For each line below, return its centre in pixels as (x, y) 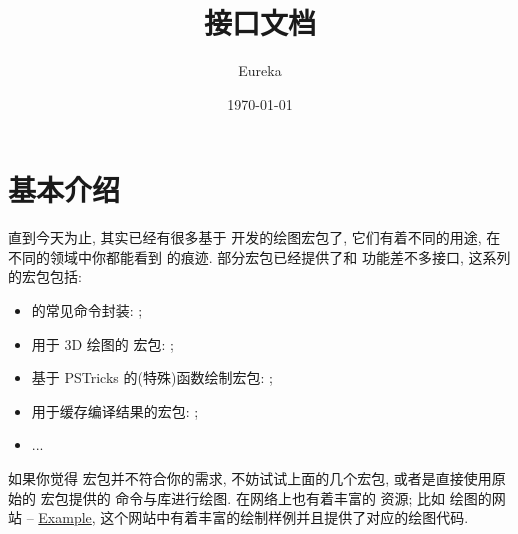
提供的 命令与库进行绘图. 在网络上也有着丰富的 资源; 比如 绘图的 (280, 497)
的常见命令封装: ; (87, 310)
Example (65, 517)
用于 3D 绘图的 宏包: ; (102, 343)
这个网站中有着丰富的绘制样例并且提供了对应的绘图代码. (284, 517)
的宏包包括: (45, 276)
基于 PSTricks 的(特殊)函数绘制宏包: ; (152, 377)
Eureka (260, 70)
